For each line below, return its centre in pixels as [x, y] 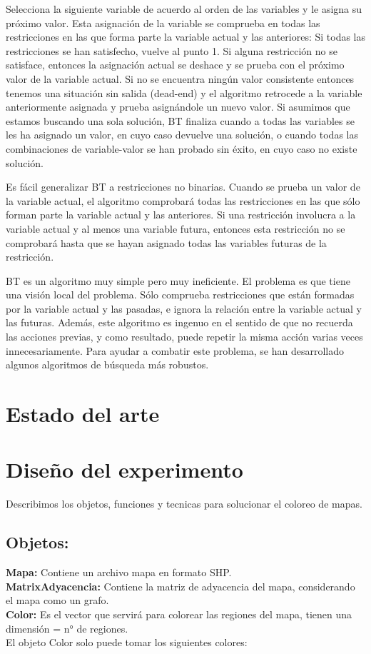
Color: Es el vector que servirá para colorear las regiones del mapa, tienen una [179, 614]
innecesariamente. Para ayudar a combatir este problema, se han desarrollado [175, 350]
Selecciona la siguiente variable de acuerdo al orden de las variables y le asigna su [184, 9]
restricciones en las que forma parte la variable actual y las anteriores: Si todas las [185, 37]
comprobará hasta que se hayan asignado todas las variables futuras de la [166, 242]
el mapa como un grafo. [57, 600]
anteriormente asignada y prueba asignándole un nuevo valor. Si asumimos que [178, 107]
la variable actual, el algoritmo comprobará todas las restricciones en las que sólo [183, 200]
